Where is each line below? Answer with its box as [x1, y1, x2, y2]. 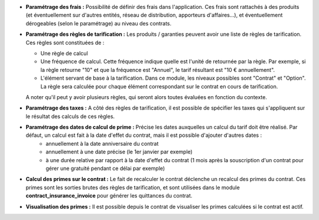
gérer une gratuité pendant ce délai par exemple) [45, 165, 165, 172]
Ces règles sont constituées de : [25, 39, 105, 46]
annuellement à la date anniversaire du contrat [45, 140, 159, 147]
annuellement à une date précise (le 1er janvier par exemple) [45, 148, 193, 156]
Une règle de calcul [40, 50, 88, 57]
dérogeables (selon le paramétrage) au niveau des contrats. [25, 19, 171, 27]
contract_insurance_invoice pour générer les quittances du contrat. [25, 192, 193, 199]
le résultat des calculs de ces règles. [25, 113, 115, 120]
